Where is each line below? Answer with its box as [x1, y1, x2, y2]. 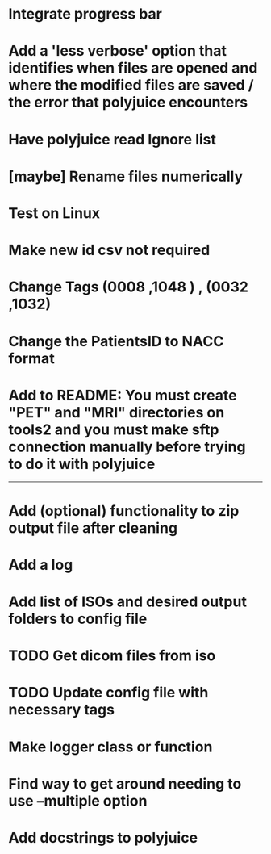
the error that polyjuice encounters [8, 94, 248, 111]
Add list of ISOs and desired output [8, 592, 248, 610]
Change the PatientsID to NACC [8, 332, 224, 350]
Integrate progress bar [8, 5, 163, 23]
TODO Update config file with [8, 684, 209, 702]
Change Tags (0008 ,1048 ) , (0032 [8, 278, 248, 296]
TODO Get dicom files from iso [8, 647, 216, 665]
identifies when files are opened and [8, 59, 258, 77]
